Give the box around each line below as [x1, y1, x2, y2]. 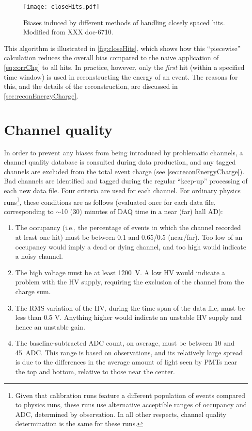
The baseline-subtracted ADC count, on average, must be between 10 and [15, 338, 235, 348]
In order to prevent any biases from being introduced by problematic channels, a [4, 147, 243, 157]
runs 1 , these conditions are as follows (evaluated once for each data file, [4, 195, 216, 207]
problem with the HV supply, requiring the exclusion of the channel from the [15, 277, 244, 287]
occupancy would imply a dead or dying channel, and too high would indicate [15, 241, 246, 251]
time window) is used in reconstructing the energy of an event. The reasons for [4, 71, 238, 82]
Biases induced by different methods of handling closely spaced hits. [23, 17, 225, 27]
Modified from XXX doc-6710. [23, 27, 113, 37]
